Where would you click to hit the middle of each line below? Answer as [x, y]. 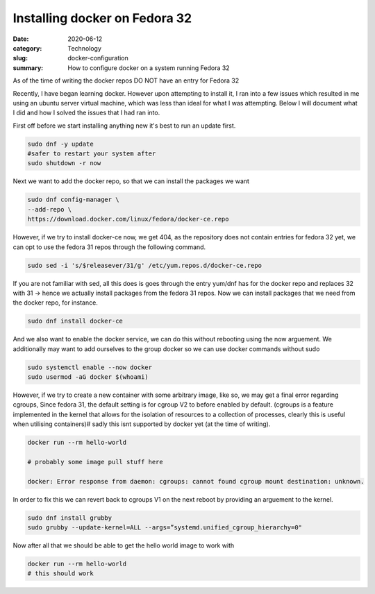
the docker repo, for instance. [56, 303]
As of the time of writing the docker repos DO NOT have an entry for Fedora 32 [126, 80]
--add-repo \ [50, 209]
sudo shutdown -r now [64, 163]
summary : [28, 68]
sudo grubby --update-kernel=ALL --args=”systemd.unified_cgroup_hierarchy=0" [165, 528]
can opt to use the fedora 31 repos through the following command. [109, 247]
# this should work [60, 574]
